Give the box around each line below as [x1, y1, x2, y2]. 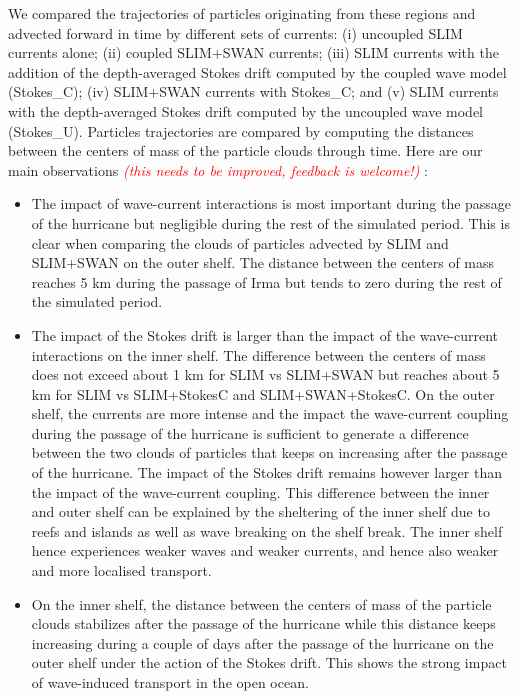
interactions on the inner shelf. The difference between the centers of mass [31, 344, 486, 365]
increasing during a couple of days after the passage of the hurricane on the [31, 632, 494, 653]
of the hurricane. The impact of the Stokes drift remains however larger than [31, 462, 502, 483]
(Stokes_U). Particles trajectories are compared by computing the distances [8, 120, 474, 141]
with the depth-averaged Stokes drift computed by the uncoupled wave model [8, 100, 483, 121]
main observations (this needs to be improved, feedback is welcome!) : [8, 159, 428, 180]
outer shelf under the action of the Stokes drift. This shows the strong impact [31, 652, 507, 673]
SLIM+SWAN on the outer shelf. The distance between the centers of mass [31, 252, 495, 273]
